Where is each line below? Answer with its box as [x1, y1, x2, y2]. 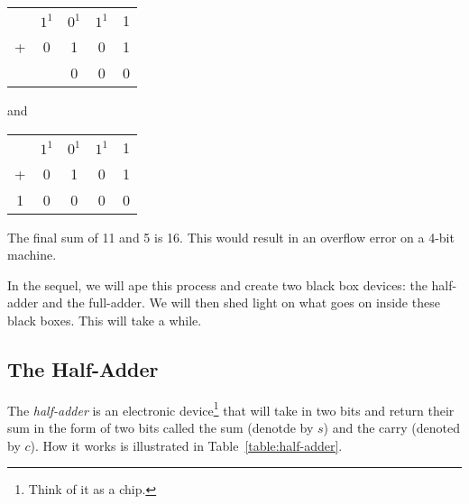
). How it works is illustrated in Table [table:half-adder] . [30, 435, 343, 454]
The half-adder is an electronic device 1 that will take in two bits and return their [7, 398, 455, 419]
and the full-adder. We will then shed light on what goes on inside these [41, 293, 440, 312]
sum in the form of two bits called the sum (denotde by [7, 418, 314, 437]
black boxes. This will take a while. [7, 310, 202, 329]
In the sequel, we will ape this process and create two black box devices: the [7, 275, 428, 294]
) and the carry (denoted [323, 418, 460, 437]
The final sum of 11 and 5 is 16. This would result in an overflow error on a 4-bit [7, 227, 455, 246]
